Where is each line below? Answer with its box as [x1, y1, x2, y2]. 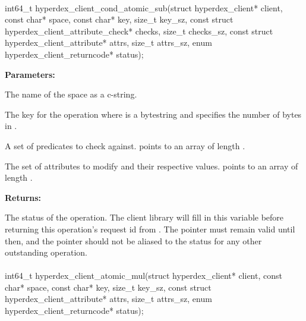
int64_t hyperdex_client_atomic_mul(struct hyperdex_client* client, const [5, 269, 282, 282]
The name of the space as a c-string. [5, 88, 137, 100]
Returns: [5, 191, 42, 203]
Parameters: [5, 68, 55, 80]
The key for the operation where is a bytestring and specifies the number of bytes [5, 108, 302, 120]
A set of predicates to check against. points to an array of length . [5, 139, 245, 152]
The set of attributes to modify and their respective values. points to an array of [5, 159, 298, 172]
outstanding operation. [5, 246, 87, 259]
